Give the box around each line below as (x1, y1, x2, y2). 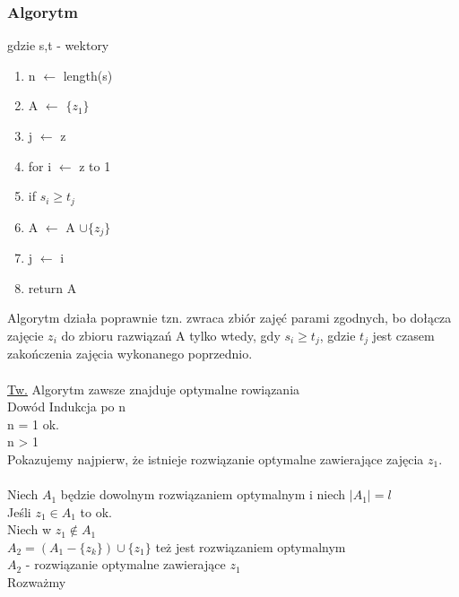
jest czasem (372, 325, 435, 344)
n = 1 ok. (7, 414, 59, 433)
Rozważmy (7, 573, 66, 592)
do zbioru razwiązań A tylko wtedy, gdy (61, 325, 281, 344)
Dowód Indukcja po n (7, 397, 126, 416)
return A (28, 278, 77, 297)
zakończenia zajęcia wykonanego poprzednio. (7, 344, 253, 363)
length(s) (63, 65, 113, 84)
